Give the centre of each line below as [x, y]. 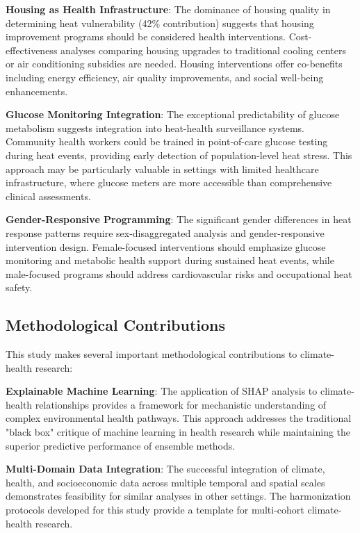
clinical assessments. [48, 196]
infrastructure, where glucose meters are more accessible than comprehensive [169, 182]
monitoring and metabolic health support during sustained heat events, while [170, 260]
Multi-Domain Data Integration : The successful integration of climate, [165, 469]
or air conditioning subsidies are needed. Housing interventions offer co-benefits [174, 64]
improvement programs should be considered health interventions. [146, 36]
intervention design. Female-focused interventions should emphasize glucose [166, 246]
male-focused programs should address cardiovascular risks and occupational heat [179, 273]
